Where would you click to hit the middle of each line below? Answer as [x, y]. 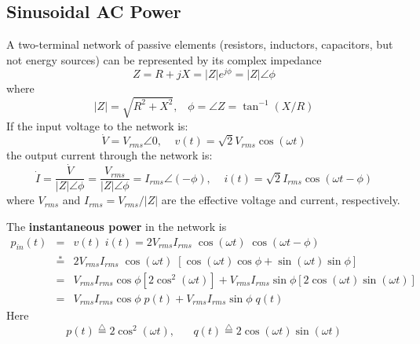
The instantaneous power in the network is [117, 226]
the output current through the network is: [110, 155]
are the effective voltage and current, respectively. [281, 200]
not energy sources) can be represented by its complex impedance [164, 59]
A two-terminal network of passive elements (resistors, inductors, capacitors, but [200, 44]
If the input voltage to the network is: [97, 125]
